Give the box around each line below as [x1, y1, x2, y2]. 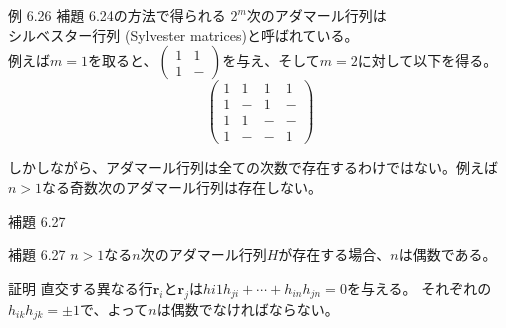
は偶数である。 [398, 244, 497, 265]
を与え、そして [222, 50, 320, 71]
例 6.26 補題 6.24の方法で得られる [8, 5, 226, 25]
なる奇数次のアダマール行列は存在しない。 [42, 176, 323, 197]
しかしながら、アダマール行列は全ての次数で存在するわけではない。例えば [8, 157, 498, 178]
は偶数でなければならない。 [156, 298, 339, 319]
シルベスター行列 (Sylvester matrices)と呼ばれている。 [8, 24, 359, 45]
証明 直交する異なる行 [8, 277, 153, 298]
